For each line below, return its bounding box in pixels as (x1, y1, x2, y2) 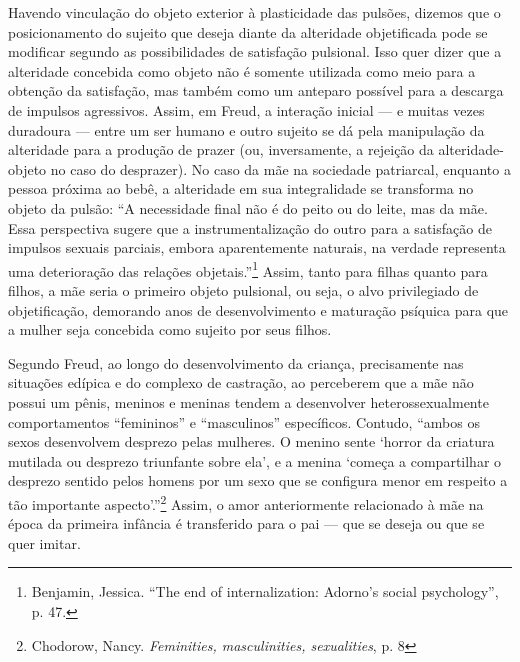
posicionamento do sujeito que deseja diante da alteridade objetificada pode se (8, 21, 488, 42)
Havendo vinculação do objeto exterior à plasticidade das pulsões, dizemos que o (8, 2, 501, 22)
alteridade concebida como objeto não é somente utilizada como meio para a (8, 60, 476, 81)
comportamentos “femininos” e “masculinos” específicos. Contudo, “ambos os (8, 411, 480, 432)
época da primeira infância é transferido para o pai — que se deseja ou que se (8, 513, 485, 534)
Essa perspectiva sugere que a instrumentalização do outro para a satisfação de (8, 217, 492, 238)
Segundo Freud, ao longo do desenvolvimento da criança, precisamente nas (8, 352, 464, 373)
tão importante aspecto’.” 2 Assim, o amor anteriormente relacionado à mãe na (8, 490, 484, 514)
